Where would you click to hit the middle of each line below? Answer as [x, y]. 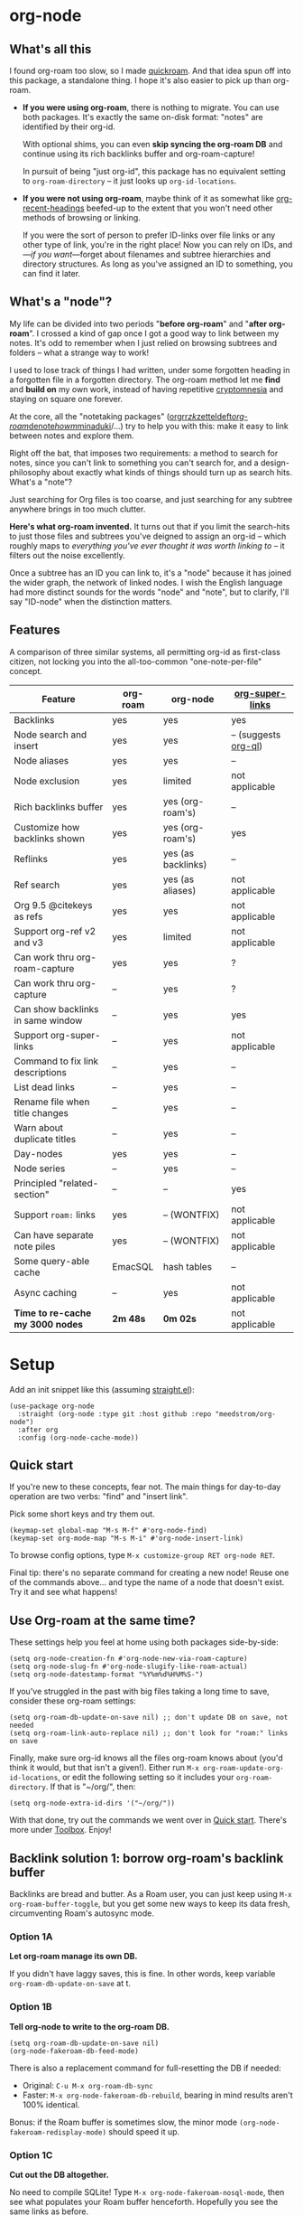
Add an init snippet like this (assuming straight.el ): [102, 1389]
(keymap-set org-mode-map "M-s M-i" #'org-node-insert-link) [127, 1539]
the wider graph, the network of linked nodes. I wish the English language [146, 582]
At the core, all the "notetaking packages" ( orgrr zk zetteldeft [121, 416]
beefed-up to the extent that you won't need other [179, 208]
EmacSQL [133, 1266]
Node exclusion [47, 781]
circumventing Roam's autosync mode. [82, 1913]
